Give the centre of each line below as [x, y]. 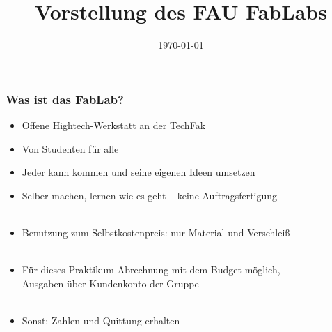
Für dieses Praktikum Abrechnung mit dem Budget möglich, [151, 270]
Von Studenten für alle [70, 148]
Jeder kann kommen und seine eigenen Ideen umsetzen [139, 172]
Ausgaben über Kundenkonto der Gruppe [110, 283]
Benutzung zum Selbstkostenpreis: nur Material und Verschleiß [156, 232]
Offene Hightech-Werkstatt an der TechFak [114, 125]
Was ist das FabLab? [65, 99]
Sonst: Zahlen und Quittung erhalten [101, 320]
